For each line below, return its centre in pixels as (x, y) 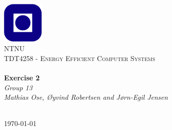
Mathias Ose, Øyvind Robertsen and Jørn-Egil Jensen (86, 97)
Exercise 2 (22, 78)
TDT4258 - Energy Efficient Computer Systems (80, 58)
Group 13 (18, 87)
